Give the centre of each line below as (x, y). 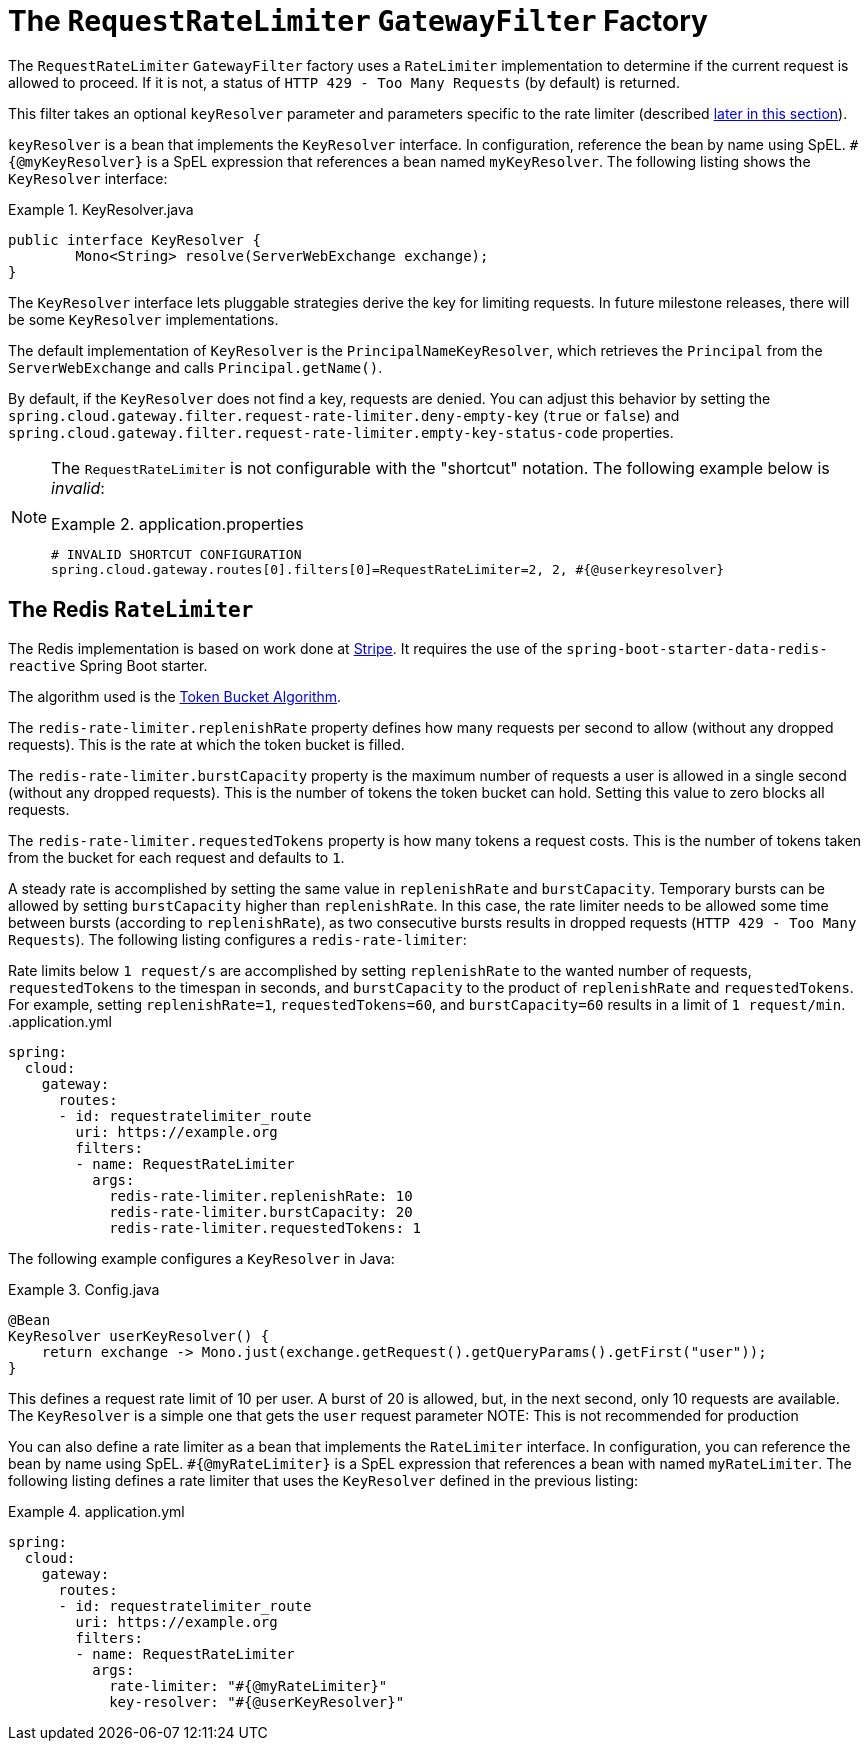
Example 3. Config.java (84, 1289)
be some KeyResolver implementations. (143, 319)
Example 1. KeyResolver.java (101, 209)
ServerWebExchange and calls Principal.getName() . (195, 367)
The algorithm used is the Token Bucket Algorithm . (175, 696)
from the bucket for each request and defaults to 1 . (176, 857)
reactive (42, 665)
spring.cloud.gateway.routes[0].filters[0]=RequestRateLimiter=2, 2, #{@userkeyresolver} (388, 569)
